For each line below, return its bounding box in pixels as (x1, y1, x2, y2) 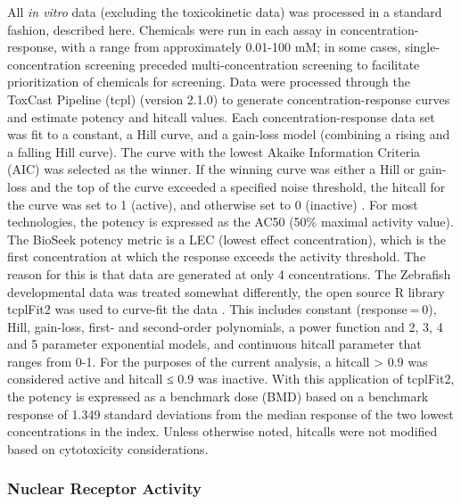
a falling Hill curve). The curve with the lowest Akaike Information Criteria (7, 142, 421, 161)
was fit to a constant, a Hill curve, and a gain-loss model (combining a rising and (7, 125, 450, 144)
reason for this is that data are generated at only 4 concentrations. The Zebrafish (7, 264, 451, 283)
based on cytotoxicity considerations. (7, 439, 209, 458)
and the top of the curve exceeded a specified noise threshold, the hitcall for (30, 177, 446, 195)
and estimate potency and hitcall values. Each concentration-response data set (7, 107, 435, 126)
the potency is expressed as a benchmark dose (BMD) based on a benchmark (7, 387, 429, 406)
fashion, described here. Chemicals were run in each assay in (7, 20, 337, 38)
